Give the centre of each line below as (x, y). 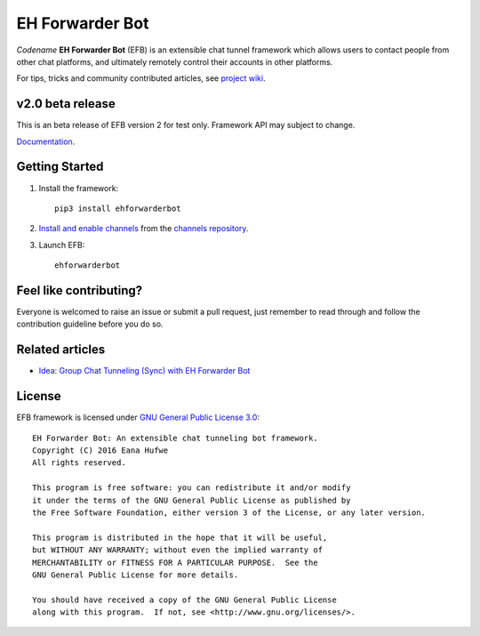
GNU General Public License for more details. (136, 575)
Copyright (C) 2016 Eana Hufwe (100, 450)
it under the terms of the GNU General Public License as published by (192, 500)
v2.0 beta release (66, 104)
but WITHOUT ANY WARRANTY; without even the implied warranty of (178, 550)
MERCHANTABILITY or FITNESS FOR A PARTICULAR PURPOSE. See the (176, 562)
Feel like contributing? (80, 290)
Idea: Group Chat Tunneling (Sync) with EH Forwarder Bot (144, 371)
